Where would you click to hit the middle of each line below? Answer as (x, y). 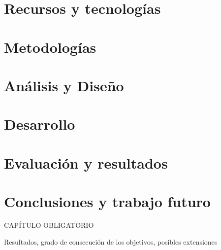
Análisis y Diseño (64, 85)
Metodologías (50, 47)
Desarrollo (40, 124)
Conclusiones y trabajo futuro (107, 201)
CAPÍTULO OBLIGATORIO (49, 225)
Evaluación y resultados (86, 162)
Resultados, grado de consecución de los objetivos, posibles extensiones (111, 241)
